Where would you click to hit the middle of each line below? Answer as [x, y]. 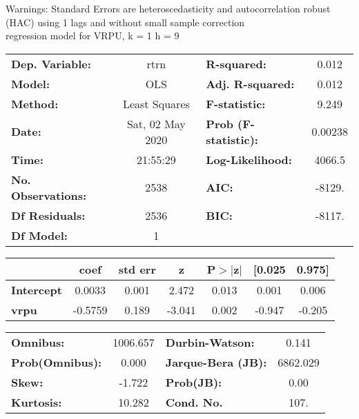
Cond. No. [194, 402]
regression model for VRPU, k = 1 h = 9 [93, 35]
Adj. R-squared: [250, 83]
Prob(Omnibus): [57, 362]
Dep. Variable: [51, 63]
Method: [35, 103]
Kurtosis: [37, 402]
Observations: [49, 195]
